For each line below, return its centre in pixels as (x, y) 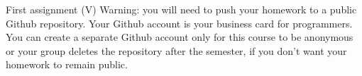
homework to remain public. (67, 64)
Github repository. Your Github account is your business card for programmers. (179, 23)
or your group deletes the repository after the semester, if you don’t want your (176, 50)
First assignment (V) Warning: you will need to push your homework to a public (181, 9)
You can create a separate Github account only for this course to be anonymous (180, 37)
